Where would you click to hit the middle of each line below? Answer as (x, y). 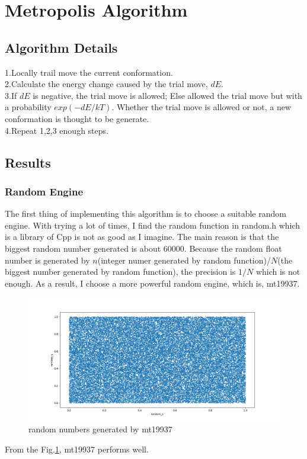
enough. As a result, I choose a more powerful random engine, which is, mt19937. (152, 283)
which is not (278, 272)
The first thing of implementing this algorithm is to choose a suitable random (145, 214)
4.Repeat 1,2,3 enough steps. (57, 130)
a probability (28, 107)
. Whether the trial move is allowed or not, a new (202, 107)
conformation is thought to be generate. (77, 118)
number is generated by (47, 260)
